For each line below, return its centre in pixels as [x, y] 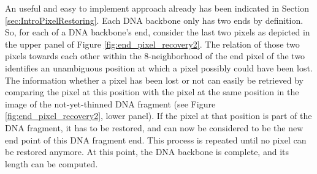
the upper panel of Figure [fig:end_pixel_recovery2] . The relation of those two [152, 44]
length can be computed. [52, 163]
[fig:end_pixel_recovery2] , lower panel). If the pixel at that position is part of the [158, 116]
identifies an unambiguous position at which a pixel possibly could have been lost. [159, 67]
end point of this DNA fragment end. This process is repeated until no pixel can [156, 140]
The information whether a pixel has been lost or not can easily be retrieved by [154, 80]
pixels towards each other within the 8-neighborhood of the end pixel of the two [155, 56]
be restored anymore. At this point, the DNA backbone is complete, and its [147, 152]
